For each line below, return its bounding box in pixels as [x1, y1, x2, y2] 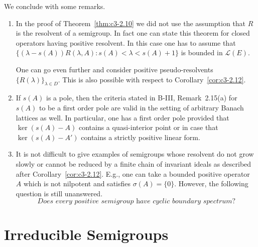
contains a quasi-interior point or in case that [78, 122, 218, 133]
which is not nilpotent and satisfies [23, 178, 131, 189]
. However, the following [174, 178, 248, 189]
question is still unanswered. [16, 188, 103, 198]
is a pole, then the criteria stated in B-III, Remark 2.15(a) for [46, 92, 237, 103]
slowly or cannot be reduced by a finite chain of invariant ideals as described [16, 158, 251, 169]
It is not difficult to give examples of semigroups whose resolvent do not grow [16, 149, 254, 159]
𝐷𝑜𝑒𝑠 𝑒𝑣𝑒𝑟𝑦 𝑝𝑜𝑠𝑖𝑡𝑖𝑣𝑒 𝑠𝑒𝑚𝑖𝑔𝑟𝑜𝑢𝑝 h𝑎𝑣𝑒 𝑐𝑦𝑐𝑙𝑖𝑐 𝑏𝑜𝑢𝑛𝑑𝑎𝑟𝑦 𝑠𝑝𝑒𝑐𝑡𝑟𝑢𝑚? [37, 198, 236, 205]
